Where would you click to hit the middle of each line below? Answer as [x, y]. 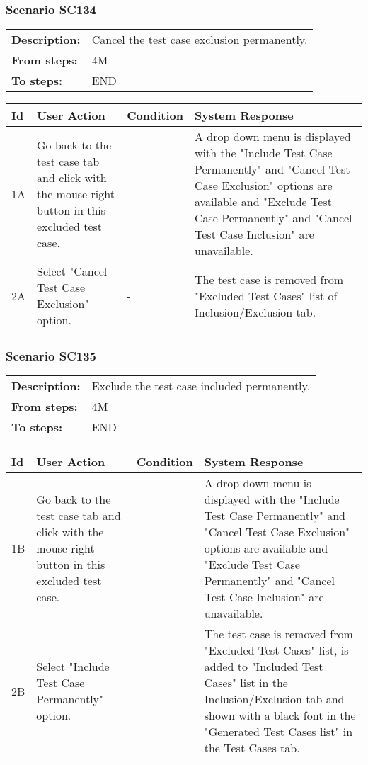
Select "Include [73, 667]
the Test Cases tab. [252, 748]
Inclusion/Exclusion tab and [274, 699]
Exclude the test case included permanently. [201, 386]
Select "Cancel [72, 271]
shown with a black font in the [280, 715]
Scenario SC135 [51, 356]
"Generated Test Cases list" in [278, 732]
